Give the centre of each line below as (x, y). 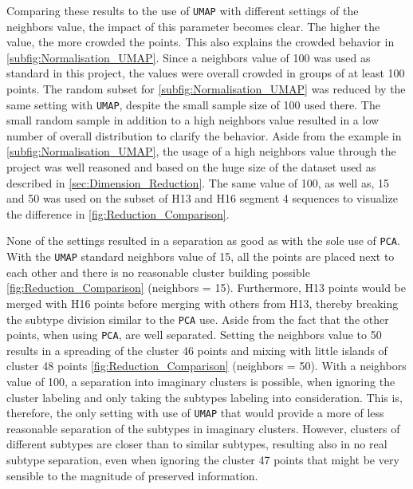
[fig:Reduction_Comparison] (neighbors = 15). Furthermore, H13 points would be (206, 288)
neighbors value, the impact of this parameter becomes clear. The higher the (193, 26)
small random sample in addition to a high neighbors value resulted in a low (193, 120)
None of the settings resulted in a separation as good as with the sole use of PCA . (203, 241)
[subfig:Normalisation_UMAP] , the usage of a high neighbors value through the (201, 151)
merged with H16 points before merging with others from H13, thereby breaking (203, 303)
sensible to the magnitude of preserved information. (132, 475)
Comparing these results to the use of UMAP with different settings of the (183, 10)
